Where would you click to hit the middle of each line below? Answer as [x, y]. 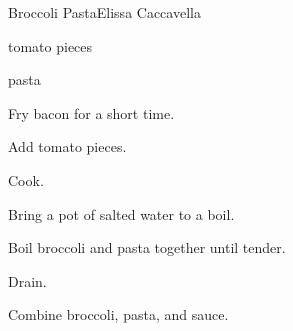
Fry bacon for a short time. [91, 112]
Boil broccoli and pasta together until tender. [147, 247]
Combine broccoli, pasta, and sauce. [118, 314]
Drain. [27, 280]
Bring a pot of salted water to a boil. [121, 213]
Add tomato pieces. [67, 146]
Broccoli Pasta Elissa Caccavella [104, 12]
